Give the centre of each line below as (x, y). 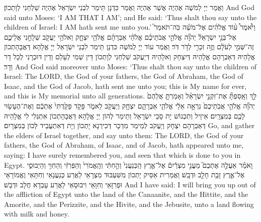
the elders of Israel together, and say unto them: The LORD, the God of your (124, 135)
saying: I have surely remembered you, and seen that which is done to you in (122, 154)
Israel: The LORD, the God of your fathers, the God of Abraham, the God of (124, 76)
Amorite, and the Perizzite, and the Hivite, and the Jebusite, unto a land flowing (129, 204)
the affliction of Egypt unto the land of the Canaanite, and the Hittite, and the (126, 194)
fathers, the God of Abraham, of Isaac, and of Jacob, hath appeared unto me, (124, 145)
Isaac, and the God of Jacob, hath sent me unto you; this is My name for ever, (125, 86)
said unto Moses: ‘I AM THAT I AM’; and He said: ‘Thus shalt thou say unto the (130, 17)
